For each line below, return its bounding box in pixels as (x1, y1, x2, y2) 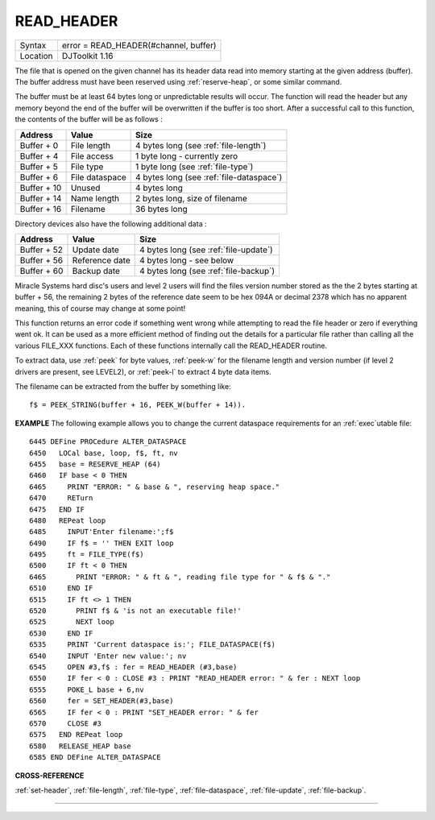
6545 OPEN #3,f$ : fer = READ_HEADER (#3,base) (29, 663, 238, 672)
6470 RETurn (29, 494, 93, 503)
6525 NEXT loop (29, 617, 114, 627)
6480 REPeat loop (29, 516, 106, 525)
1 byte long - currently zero (135, 150, 238, 161)
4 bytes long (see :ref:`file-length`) (135, 139, 267, 151)
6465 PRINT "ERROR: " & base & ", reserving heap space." (29, 482, 280, 491)
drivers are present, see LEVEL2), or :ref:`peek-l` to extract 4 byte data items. (14, 367, 271, 376)
